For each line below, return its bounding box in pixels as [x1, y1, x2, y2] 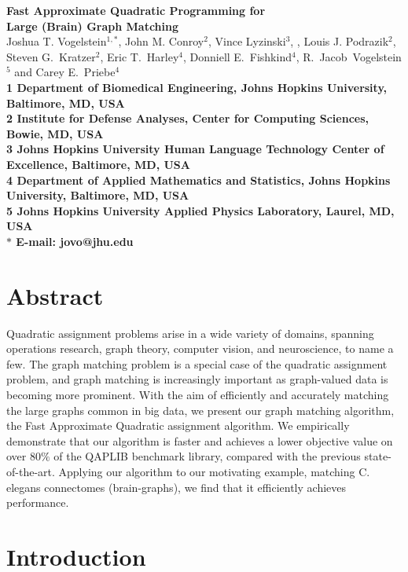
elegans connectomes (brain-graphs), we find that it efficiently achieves [6, 478, 347, 495]
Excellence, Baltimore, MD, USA [6, 156, 190, 172]
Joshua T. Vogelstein [6, 33, 107, 49]
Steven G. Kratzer [6, 48, 96, 64]
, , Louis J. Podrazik [290, 33, 389, 49]
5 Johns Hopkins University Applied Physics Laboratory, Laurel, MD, [6, 202, 395, 218]
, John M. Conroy [118, 33, 204, 49]
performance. [6, 494, 69, 511]
